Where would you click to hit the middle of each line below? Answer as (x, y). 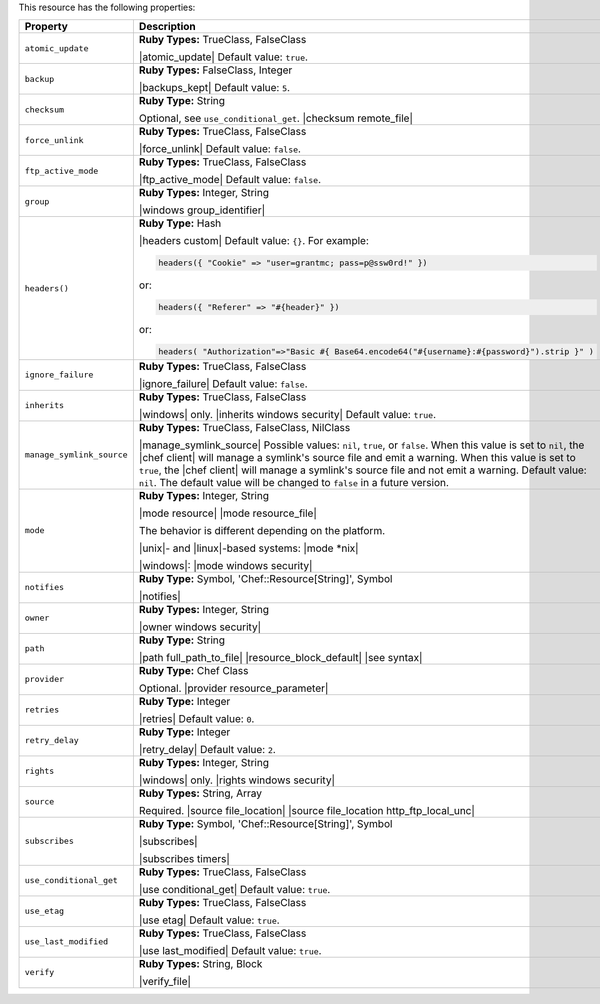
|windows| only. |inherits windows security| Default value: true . (287, 414)
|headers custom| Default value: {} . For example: (253, 241)
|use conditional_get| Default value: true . (234, 889)
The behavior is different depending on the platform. (262, 530)
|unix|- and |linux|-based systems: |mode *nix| (248, 548)
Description (167, 27)
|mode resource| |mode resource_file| (227, 513)
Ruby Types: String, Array (200, 793)
